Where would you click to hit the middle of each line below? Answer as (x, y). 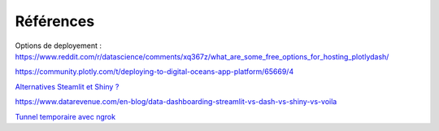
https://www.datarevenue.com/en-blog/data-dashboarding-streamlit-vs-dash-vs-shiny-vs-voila (176, 102)
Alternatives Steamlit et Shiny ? (67, 86)
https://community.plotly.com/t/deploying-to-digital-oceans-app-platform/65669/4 (154, 72)
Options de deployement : (58, 46)
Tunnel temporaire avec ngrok (65, 116)
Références (55, 21)
